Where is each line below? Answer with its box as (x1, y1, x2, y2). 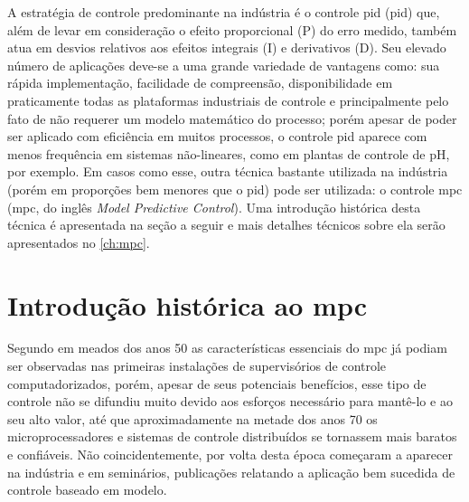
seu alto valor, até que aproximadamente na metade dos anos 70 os (7, 409, 378, 428)
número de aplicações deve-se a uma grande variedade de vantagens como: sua (7, 55, 440, 74)
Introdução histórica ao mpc (7, 286, 367, 323)
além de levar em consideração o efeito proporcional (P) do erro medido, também (7, 20, 457, 39)
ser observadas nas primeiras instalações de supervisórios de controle (7, 356, 387, 375)
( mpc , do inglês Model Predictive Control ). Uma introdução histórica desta (7, 197, 421, 216)
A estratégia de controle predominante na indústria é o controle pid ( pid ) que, (7, 3, 440, 21)
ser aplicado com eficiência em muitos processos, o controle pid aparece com (7, 127, 427, 146)
